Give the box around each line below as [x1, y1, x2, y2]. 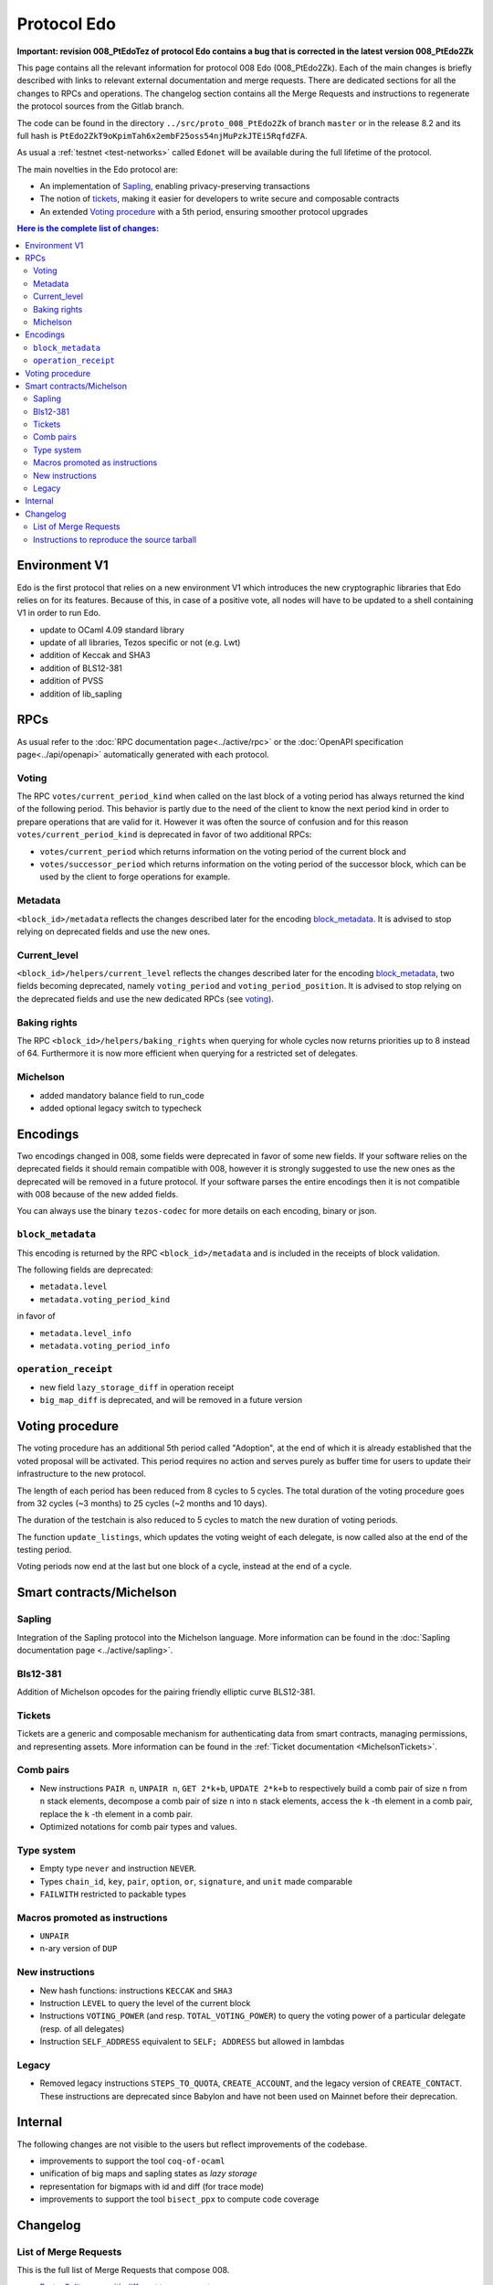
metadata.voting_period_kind [39, 1294, 171, 1304]
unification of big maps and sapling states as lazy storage [39, 2168, 257, 2179]
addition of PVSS [39, 675, 104, 686]
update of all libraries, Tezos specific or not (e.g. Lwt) [39, 637, 241, 648]
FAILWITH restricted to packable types [39, 1888, 187, 1899]
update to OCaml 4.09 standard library [39, 624, 184, 635]
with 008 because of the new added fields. [16, 1189, 179, 1200]
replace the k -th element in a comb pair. [39, 1808, 194, 1819]
